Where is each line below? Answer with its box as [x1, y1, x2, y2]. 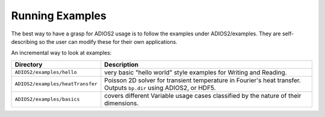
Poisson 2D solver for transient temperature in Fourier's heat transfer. [104, 76, 301, 84]
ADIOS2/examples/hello [14, 69, 78, 76]
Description [104, 60, 138, 68]
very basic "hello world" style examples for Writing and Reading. [104, 68, 287, 76]
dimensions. [104, 99, 139, 107]
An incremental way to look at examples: [11, 49, 112, 56]
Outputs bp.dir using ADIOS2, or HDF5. [104, 83, 216, 92]
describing [11, 38, 38, 45]
